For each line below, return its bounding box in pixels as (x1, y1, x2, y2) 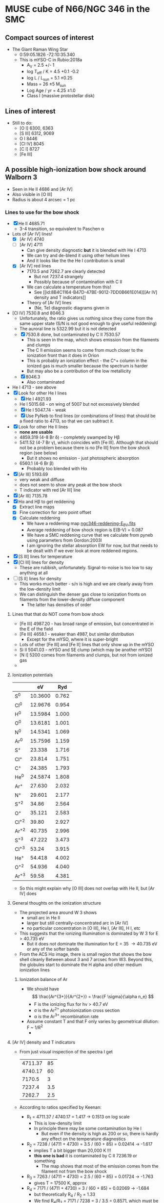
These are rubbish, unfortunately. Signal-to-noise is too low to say (19, 565, 153, 571)
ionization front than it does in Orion (26, 352, 99, 359)
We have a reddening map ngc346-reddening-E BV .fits (26, 521, 136, 528)
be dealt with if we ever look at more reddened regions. (26, 548, 138, 554)
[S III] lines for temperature (18, 553, 72, 560)
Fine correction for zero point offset (19, 509, 91, 516)
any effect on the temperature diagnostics (41, 1136, 126, 1142)
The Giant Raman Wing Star (12, 47, 68, 52)
